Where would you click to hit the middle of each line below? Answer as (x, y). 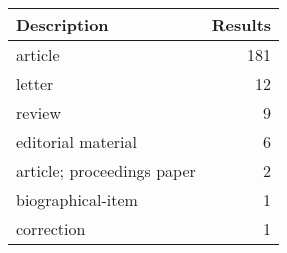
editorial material (76, 141)
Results (241, 24)
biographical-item (77, 199)
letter (35, 83)
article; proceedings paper (106, 170)
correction (51, 228)
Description (62, 24)
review (38, 112)
